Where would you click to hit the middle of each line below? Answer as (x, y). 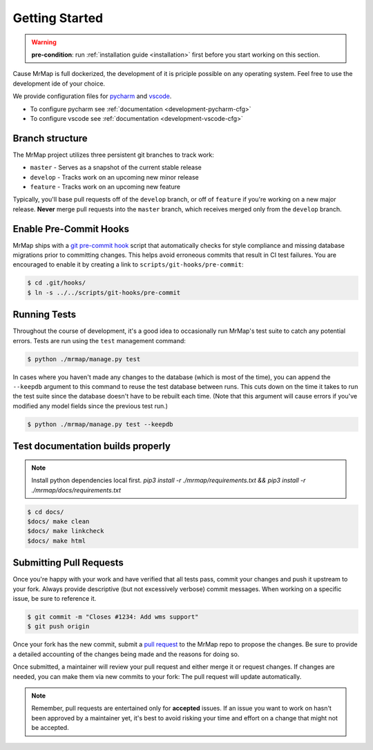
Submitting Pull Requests (68, 563)
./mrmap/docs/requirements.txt (76, 490)
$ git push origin (58, 626)
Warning (44, 42)
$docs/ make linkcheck (66, 531)
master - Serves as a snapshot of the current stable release (116, 167)
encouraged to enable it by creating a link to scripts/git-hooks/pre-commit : (128, 265)
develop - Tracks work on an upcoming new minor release (115, 177)
